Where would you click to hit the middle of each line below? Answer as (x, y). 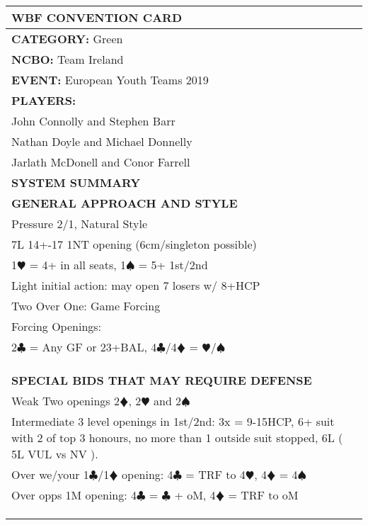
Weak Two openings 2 (65, 401)
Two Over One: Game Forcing (86, 306)
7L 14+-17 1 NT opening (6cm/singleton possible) (134, 244)
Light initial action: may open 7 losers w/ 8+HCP (136, 285)
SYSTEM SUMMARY (76, 182)
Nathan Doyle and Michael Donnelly (102, 141)
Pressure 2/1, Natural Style (80, 224)
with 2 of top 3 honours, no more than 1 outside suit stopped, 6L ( (177, 437)
